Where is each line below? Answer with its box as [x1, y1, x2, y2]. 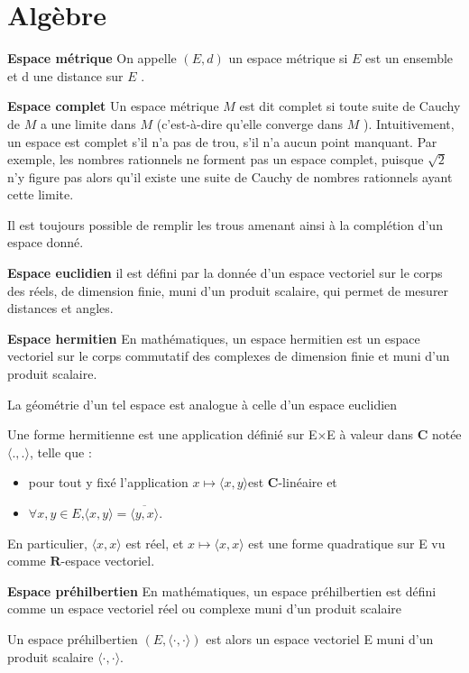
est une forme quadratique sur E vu [248, 533, 446, 552]
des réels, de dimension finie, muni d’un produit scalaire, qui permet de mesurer [7, 281, 449, 300]
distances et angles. [7, 299, 114, 318]
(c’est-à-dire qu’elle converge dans [156, 114, 344, 133]
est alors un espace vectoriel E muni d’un [206, 629, 434, 648]
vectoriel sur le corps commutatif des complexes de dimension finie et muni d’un [7, 346, 450, 365]
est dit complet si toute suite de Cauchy [239, 97, 461, 115]
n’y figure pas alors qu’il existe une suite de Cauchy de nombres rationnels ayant [7, 167, 453, 186]
